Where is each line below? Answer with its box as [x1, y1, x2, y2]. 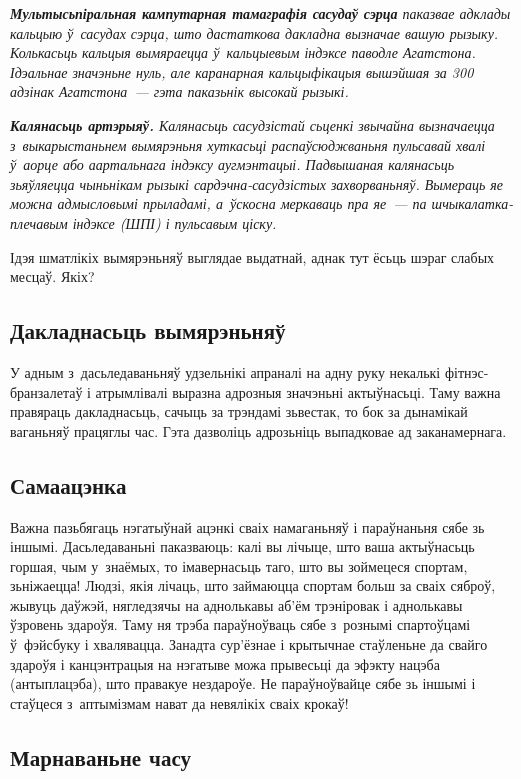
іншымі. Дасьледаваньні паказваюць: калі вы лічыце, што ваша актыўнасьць [10, 536, 475, 557]
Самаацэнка [10, 469, 127, 500]
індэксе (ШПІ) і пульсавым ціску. [72, 212, 277, 233]
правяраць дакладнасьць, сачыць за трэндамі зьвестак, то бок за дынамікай [10, 401, 468, 422]
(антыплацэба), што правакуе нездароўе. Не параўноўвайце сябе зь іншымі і [10, 673, 476, 694]
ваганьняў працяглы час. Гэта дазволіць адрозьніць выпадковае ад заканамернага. [10, 420, 507, 441]
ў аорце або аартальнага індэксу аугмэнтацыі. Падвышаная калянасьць [10, 154, 455, 175]
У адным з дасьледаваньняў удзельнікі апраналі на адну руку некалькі [10, 361, 441, 382]
